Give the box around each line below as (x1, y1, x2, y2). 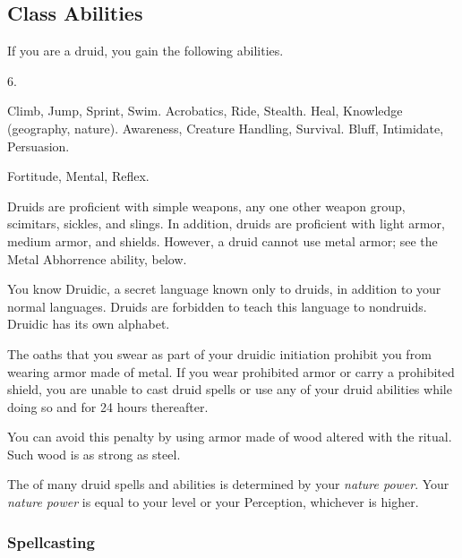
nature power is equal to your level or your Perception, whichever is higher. (7, 493, 419, 511)
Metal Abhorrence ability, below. (7, 249, 187, 268)
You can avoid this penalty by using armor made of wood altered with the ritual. (7, 427, 452, 446)
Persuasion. (7, 136, 70, 155)
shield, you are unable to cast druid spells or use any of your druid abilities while (7, 380, 452, 399)
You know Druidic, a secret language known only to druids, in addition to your (7, 279, 441, 298)
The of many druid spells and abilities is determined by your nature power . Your (7, 475, 449, 494)
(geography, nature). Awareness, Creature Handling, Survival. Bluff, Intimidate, (7, 118, 444, 137)
